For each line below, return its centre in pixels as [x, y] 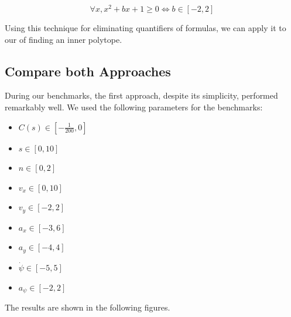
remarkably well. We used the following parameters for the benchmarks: [134, 107]
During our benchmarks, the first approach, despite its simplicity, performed [141, 95]
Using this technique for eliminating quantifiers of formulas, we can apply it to [145, 28]
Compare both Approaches [88, 71]
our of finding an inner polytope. [64, 39]
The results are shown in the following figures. [88, 307]
